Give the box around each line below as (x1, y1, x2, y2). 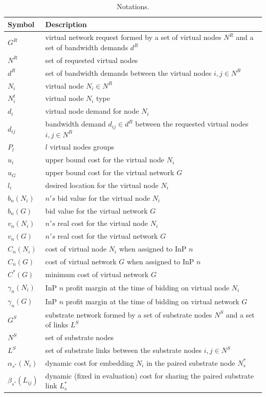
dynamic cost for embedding (45, 357, 134, 368)
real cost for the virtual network (57, 231, 158, 241)
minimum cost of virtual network (45, 268, 149, 279)
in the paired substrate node (146, 357, 235, 368)
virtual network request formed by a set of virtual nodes (45, 32, 221, 43)
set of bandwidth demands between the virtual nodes (45, 67, 212, 78)
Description (45, 18, 87, 29)
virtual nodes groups (50, 141, 114, 152)
